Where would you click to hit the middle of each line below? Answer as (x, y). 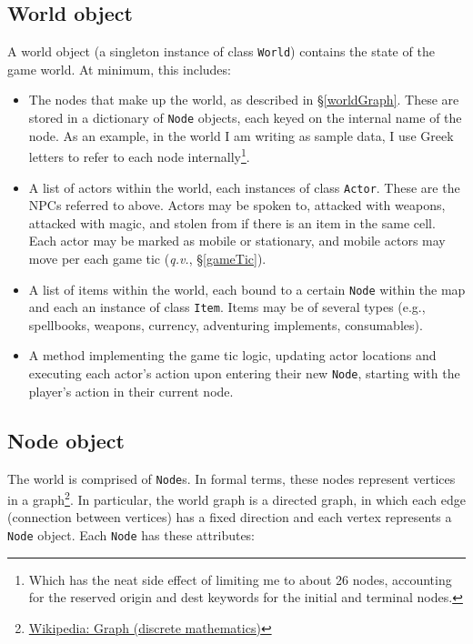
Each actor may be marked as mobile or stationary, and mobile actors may (237, 241)
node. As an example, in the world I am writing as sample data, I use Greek (241, 135)
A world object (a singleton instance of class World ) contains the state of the (221, 51)
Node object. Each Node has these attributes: (131, 535)
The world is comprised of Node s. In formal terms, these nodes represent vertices (231, 478)
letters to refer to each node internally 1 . (139, 155)
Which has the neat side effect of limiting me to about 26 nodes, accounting (240, 579)
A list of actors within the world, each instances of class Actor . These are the (244, 187)
